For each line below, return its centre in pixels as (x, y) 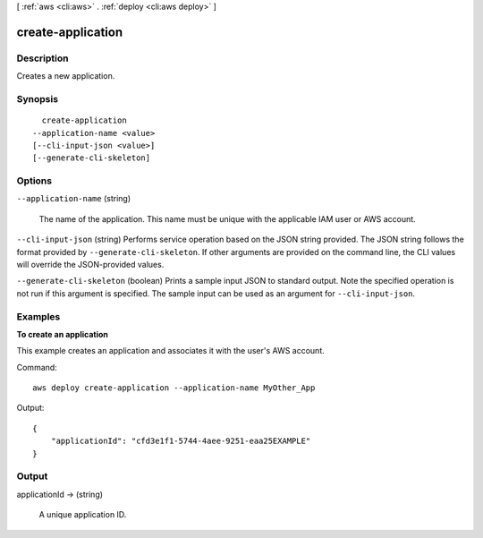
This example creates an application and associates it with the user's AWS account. (171, 351)
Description (42, 58)
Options (34, 181)
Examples (38, 316)
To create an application (63, 334)
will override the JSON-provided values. (90, 264)
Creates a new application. (66, 76)
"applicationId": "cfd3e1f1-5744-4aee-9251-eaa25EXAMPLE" (181, 441)
